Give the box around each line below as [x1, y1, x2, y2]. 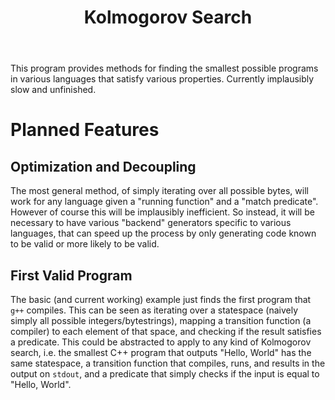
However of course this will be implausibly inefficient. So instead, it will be [10, 206, 315, 218]
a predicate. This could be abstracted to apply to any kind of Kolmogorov [10, 336, 312, 348]
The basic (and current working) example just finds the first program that [10, 294, 312, 305]
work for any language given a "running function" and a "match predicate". [10, 196, 319, 208]
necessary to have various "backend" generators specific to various [10, 217, 292, 229]
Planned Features [10, 119, 160, 141]
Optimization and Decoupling [10, 158, 197, 175]
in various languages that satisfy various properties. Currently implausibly [10, 73, 315, 85]
